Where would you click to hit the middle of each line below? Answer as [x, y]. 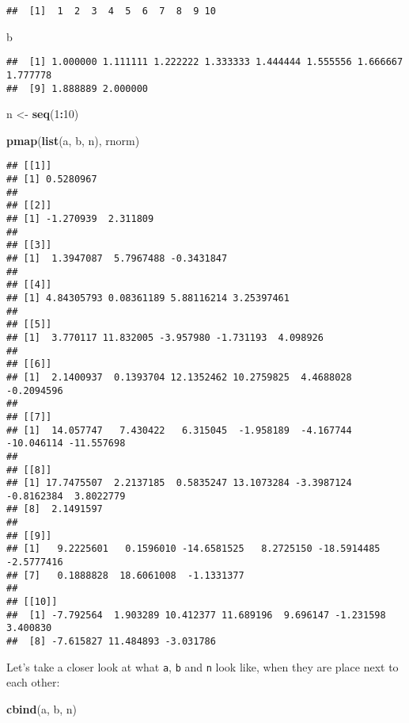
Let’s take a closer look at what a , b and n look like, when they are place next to [203, 666]
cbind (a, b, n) [42, 708]
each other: [33, 682]
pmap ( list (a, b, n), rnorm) [73, 140]
